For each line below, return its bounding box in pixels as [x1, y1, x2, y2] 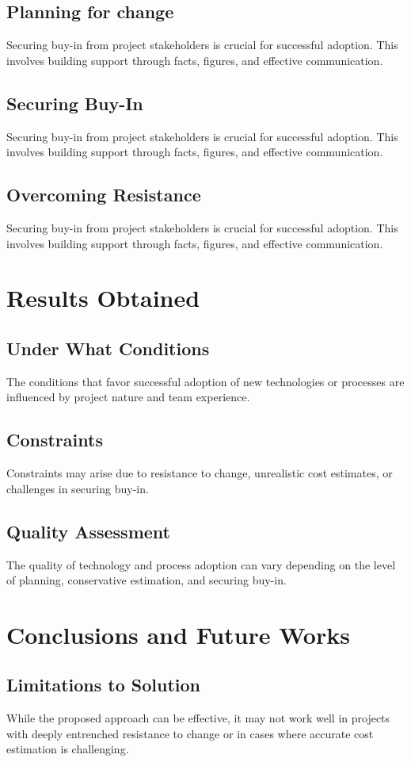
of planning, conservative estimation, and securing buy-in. [6, 572, 287, 588]
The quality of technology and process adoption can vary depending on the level [6, 556, 396, 572]
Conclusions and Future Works [6, 618, 350, 650]
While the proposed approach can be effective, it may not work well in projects [6, 710, 390, 726]
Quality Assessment [6, 519, 170, 543]
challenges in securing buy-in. [6, 480, 149, 496]
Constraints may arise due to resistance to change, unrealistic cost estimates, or [6, 465, 393, 481]
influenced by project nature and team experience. [6, 389, 250, 405]
